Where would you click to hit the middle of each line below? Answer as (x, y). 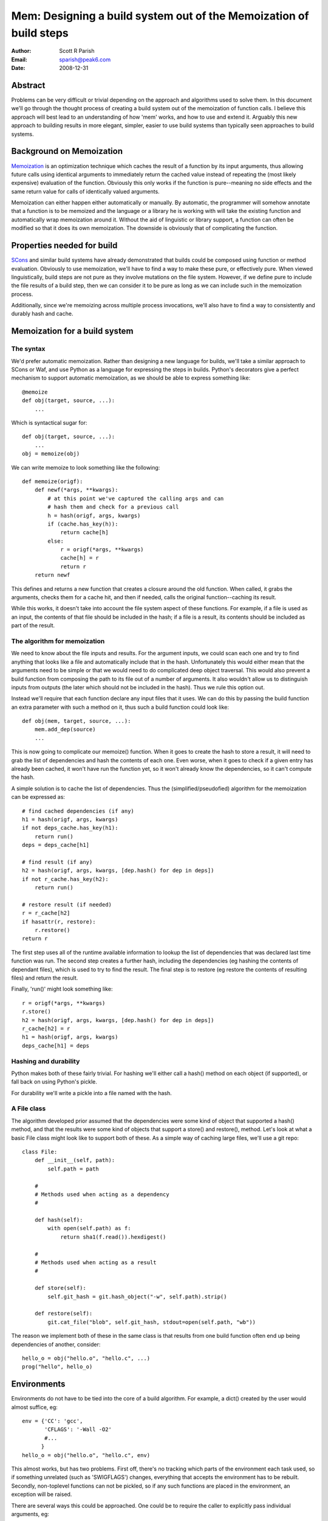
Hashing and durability (46, 1061)
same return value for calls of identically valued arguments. (86, 191)
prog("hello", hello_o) (57, 1367)
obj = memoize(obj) (51, 454)
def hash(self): (59, 1220)
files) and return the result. (45, 978)
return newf (52, 575)
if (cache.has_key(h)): (83, 524)
